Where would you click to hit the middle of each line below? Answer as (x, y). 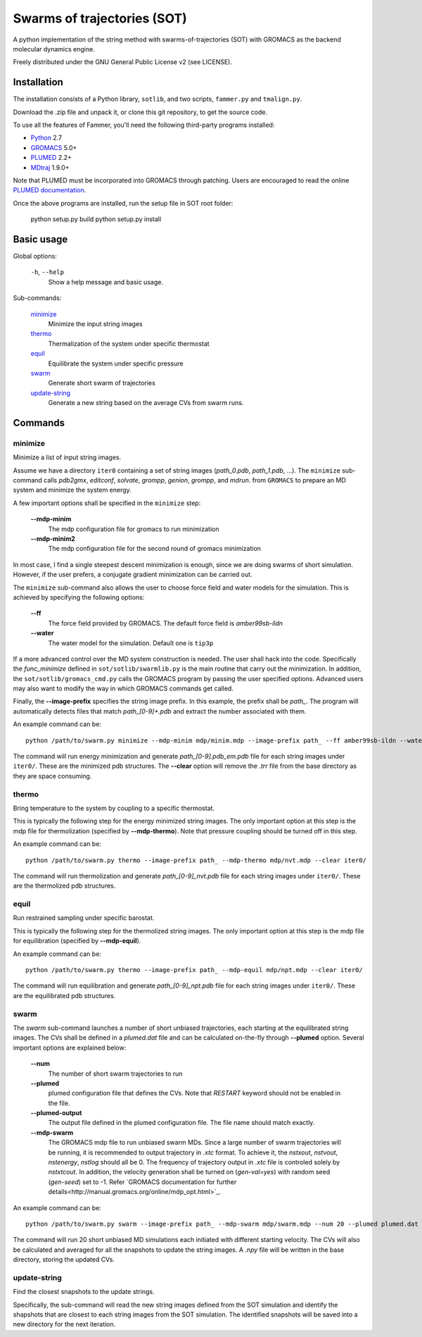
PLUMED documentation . (50, 190)
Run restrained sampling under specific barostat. (84, 918)
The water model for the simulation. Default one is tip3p (131, 643)
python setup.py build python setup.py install (96, 219)
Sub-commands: (37, 298)
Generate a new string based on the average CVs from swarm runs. (146, 403)
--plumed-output (56, 1113)
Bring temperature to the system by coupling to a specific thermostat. (114, 808)
